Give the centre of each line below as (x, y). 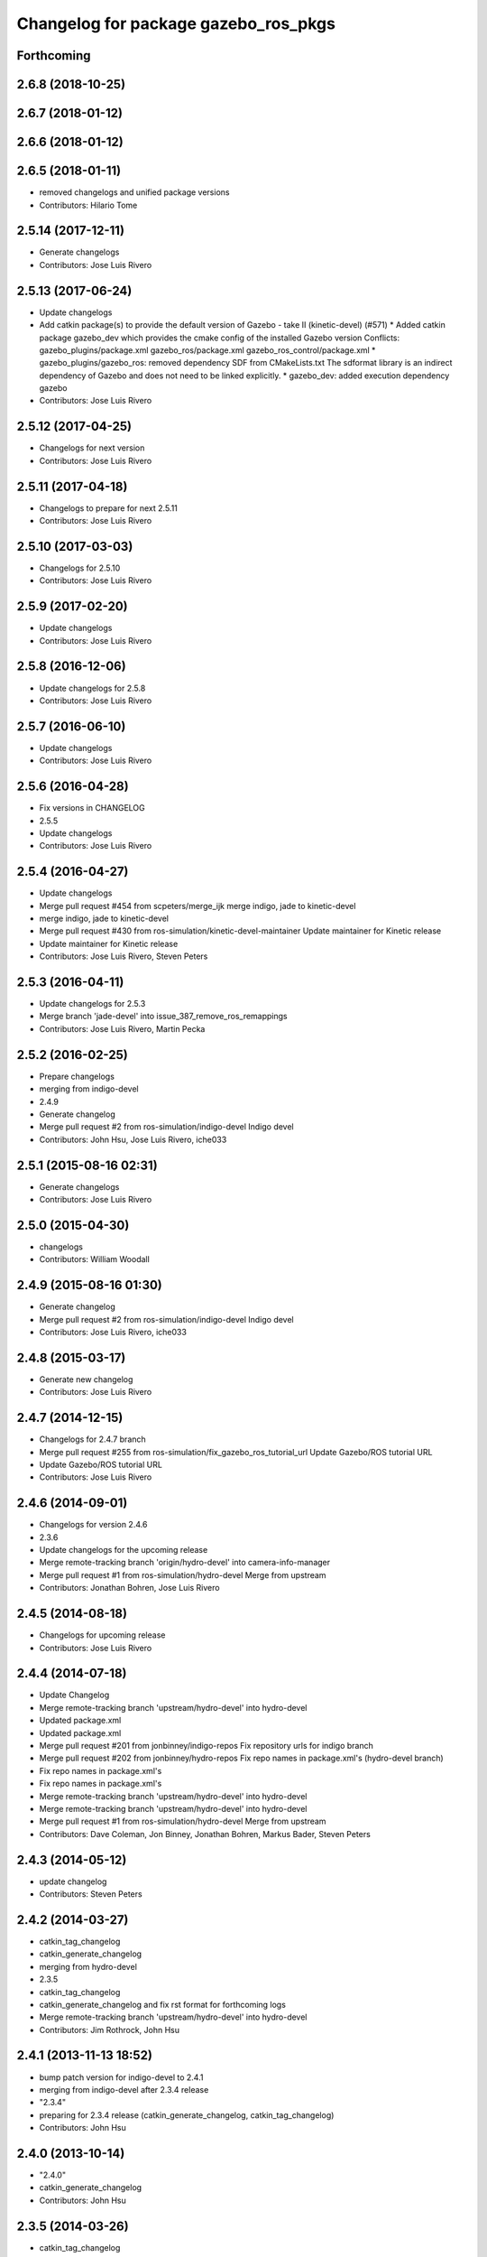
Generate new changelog (86, 1379)
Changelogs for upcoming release (102, 1635)
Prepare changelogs (77, 1076)
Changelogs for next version (92, 448)
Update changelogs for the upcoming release (124, 1550)
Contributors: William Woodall (95, 1259)
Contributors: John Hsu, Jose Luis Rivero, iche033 (133, 1139)
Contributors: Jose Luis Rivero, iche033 (113, 1332)
